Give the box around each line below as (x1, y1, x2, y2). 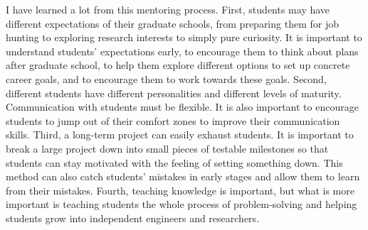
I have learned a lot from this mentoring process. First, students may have (6, 2, 330, 16)
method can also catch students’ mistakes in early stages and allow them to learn (6, 169, 360, 184)
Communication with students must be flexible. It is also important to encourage (6, 99, 359, 114)
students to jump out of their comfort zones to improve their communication (6, 113, 340, 128)
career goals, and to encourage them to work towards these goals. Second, (6, 71, 327, 86)
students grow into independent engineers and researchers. (6, 210, 260, 225)
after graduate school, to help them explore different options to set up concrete (6, 57, 350, 72)
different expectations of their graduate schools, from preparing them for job (6, 16, 339, 31)
